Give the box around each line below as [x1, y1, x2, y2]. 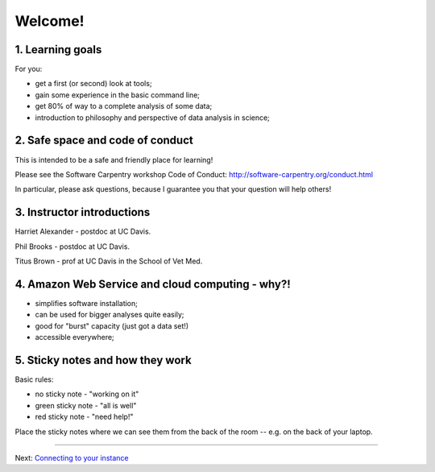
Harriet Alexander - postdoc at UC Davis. [14, 226, 151, 237]
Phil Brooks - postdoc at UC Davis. [14, 242, 130, 251]
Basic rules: [14, 375, 54, 384]
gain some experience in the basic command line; [35, 89, 201, 100]
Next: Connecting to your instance [14, 453, 129, 462]
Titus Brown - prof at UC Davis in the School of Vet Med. [14, 256, 203, 266]
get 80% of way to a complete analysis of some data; [35, 101, 213, 111]
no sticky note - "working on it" [35, 389, 139, 399]
